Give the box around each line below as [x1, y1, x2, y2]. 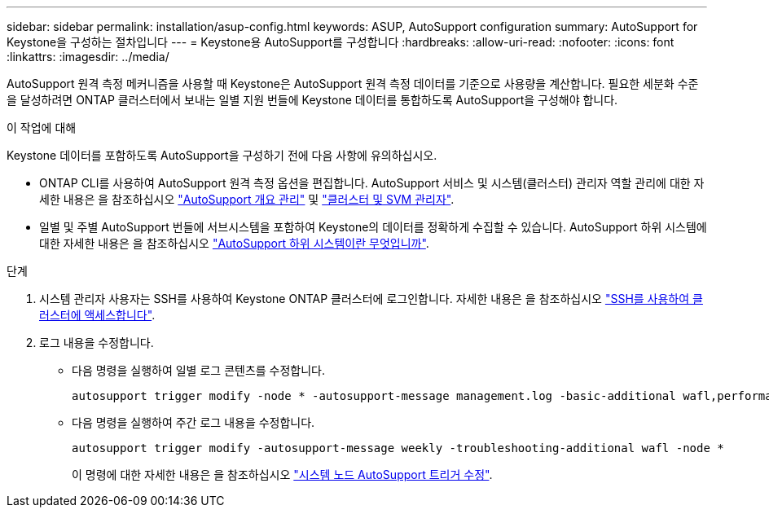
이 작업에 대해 [7, 121, 77, 134]
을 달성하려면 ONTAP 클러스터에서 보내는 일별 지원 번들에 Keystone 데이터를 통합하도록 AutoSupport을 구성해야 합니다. [7, 93, 618, 107]
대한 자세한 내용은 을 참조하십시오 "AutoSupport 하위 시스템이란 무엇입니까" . [39, 236, 429, 250]
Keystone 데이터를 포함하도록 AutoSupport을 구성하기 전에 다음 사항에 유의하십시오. [7, 148, 437, 162]
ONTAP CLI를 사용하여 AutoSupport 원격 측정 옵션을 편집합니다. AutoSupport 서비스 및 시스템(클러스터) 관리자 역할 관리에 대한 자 [39, 176, 705, 190]
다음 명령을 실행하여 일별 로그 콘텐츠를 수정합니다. [72, 363, 326, 377]
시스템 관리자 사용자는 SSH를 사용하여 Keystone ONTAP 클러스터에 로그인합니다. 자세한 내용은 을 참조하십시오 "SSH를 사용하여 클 [39, 292, 703, 305]
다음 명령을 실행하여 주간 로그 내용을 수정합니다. [72, 415, 315, 429]
